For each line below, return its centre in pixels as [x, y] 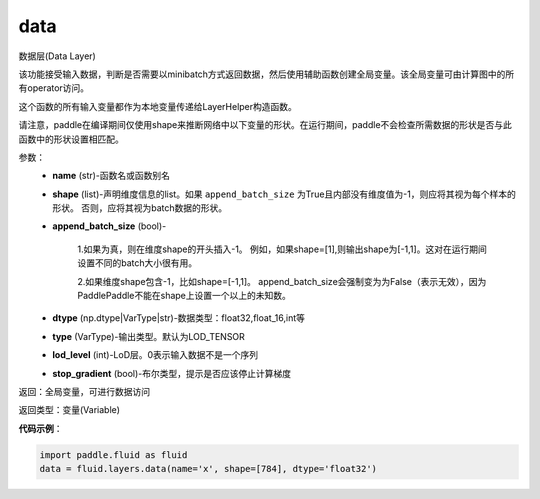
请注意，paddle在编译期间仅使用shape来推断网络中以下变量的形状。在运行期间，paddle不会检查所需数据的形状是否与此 [265, 125]
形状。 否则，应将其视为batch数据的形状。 [140, 208]
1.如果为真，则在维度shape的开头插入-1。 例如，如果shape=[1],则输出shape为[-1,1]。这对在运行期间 [282, 249]
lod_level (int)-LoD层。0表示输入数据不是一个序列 [155, 355]
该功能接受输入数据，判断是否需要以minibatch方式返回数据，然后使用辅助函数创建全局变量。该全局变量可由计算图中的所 [266, 74]
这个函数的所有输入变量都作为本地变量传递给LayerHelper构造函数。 [157, 106]
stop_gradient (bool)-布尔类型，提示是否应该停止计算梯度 [172, 373]
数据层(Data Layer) [57, 56]
